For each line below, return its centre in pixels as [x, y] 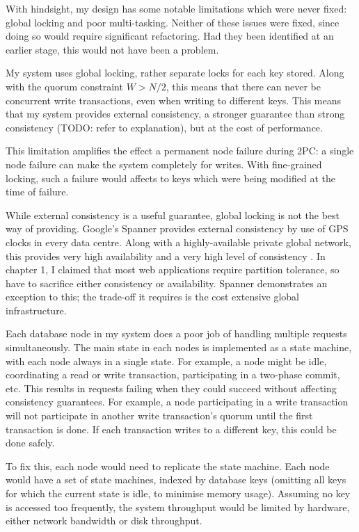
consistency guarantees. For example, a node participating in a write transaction [177, 402]
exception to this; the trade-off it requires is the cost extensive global [153, 297]
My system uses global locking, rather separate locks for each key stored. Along [175, 73]
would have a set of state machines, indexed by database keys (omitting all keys [176, 479]
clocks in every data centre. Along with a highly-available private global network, [178, 242]
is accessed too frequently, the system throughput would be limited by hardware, [178, 507]
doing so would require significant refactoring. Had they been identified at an [170, 36]
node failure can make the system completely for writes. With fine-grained [164, 164]
